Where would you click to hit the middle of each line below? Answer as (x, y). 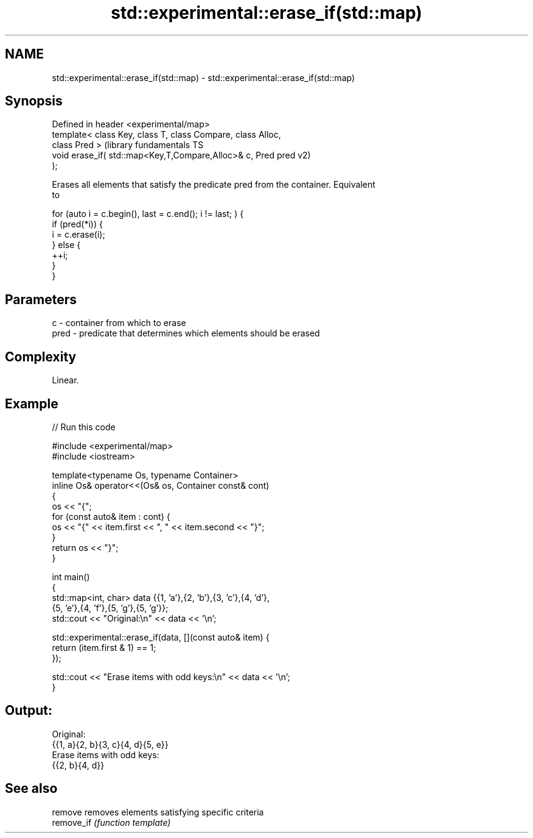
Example (32, 403)
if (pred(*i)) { (77, 224)
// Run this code (84, 427)
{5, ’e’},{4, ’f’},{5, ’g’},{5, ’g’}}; (110, 608)
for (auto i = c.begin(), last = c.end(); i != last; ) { (148, 214)
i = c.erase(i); (78, 235)
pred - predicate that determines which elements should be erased (186, 333)
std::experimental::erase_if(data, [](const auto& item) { (161, 637)
